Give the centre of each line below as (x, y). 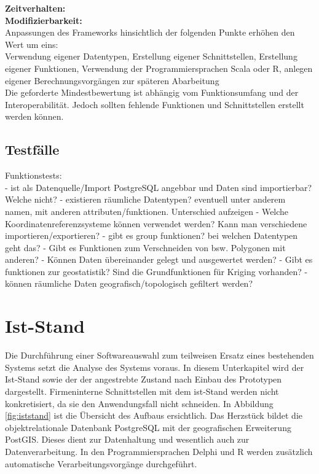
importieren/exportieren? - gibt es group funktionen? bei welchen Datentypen (152, 235)
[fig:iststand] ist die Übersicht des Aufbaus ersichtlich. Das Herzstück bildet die (154, 415)
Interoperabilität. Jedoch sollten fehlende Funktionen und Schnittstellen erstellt (155, 104)
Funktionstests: (33, 175)
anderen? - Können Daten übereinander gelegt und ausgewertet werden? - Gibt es (159, 259)
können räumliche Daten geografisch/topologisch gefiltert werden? (129, 283)
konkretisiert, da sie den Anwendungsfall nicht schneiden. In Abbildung (139, 403)
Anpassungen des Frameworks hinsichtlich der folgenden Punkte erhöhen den (150, 32)
